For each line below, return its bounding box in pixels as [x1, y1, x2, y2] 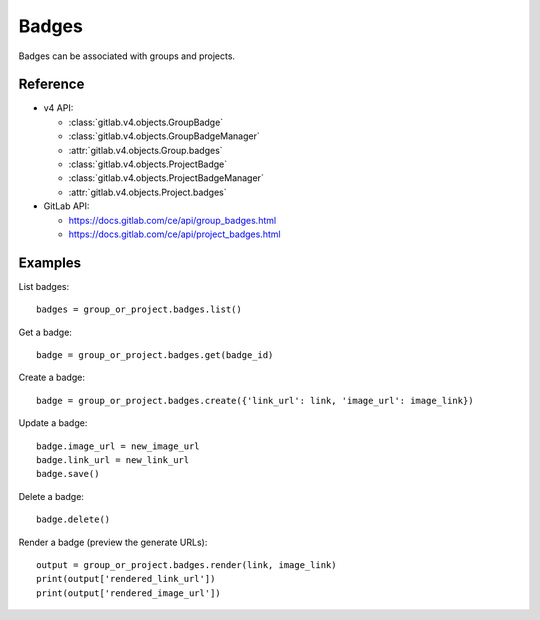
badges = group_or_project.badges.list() [36, 304, 242, 315]
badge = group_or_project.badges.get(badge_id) [36, 350, 274, 361]
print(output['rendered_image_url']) [36, 587, 222, 599]
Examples [18, 254, 82, 271]
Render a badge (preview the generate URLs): [18, 536, 208, 548]
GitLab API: [43, 200, 90, 212]
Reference [18, 76, 85, 93]
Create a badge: [18, 371, 85, 384]
